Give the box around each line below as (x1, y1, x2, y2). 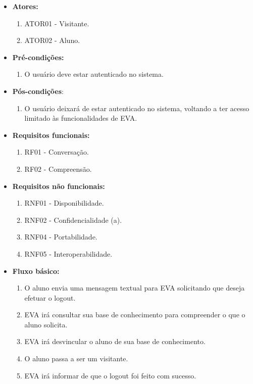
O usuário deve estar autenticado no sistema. (24, 69, 164, 79)
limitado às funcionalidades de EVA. (24, 113, 137, 123)
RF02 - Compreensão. (24, 163, 92, 174)
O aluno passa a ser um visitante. (24, 353, 128, 364)
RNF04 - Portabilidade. (24, 231, 97, 242)
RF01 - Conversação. (24, 147, 89, 157)
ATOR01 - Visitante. (24, 18, 89, 28)
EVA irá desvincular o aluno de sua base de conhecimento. (24, 336, 206, 347)
